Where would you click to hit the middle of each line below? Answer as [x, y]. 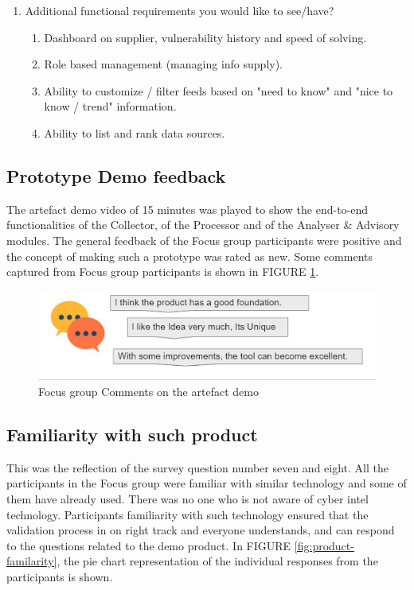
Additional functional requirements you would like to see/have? [180, 10]
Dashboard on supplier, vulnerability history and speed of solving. [205, 37]
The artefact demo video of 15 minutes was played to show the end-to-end [187, 209]
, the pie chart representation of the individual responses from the [217, 561]
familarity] [32, 561]
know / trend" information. [110, 106]
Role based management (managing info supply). [164, 64]
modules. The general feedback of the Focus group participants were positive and [204, 240]
